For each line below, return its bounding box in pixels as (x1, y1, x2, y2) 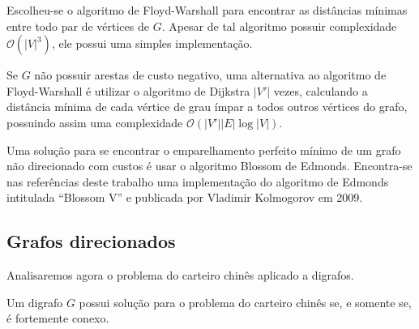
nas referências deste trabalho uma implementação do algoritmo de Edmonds (6, 173, 389, 190)
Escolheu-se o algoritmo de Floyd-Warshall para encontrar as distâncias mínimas (6, 2, 408, 18)
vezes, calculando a (273, 82, 368, 99)
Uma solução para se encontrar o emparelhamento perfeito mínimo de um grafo (6, 141, 401, 158)
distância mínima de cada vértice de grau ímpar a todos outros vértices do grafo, (6, 98, 408, 115)
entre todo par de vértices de (6, 17, 149, 34)
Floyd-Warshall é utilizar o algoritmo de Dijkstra (6, 82, 250, 99)
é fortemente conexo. (6, 310, 109, 327)
